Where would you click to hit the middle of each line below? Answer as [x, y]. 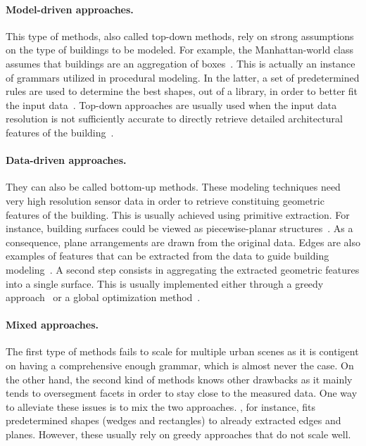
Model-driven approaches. [70, 9]
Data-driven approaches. [66, 160]
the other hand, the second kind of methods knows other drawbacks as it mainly [179, 379]
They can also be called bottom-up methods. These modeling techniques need [173, 187]
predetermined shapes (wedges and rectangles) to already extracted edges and [173, 420]
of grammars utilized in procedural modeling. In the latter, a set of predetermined [183, 77]
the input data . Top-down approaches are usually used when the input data [171, 104]
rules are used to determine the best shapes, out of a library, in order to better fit [182, 91]
